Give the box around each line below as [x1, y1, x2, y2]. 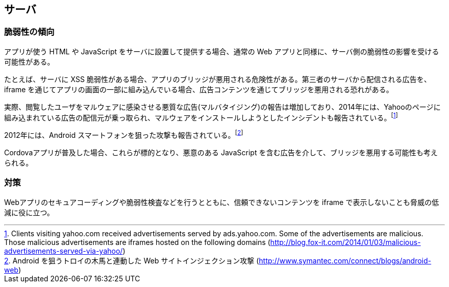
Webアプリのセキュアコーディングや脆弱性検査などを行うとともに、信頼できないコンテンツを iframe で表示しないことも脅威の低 [4, 197, 439, 207]
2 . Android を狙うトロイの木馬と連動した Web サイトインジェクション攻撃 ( [4, 256, 259, 265]
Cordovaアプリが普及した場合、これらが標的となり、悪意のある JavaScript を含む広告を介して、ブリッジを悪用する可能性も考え [4, 148, 438, 157]
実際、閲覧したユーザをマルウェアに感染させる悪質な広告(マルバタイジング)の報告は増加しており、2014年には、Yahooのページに [4, 102, 441, 111]
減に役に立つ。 [4, 208, 54, 217]
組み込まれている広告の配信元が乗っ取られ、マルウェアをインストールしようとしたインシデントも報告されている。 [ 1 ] [4, 111, 398, 122]
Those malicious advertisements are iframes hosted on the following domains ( [4, 237, 271, 247]
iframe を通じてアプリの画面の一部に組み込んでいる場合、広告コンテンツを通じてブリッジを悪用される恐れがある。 [4, 85, 394, 94]
